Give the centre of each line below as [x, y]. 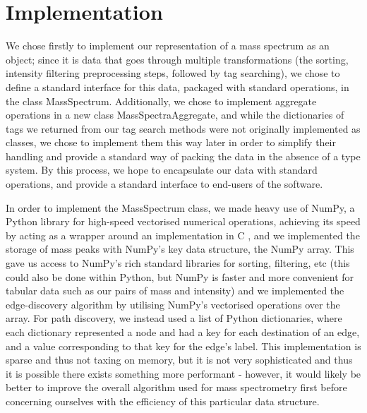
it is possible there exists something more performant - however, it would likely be [183, 373]
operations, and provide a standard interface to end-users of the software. [164, 184]
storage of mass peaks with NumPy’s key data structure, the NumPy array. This [180, 249]
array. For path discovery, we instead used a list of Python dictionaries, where [174, 318]
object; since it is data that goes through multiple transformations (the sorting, [177, 59]
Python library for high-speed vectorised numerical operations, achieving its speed [183, 221]
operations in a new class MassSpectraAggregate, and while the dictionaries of [175, 115]
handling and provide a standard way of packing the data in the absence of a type [183, 156]
